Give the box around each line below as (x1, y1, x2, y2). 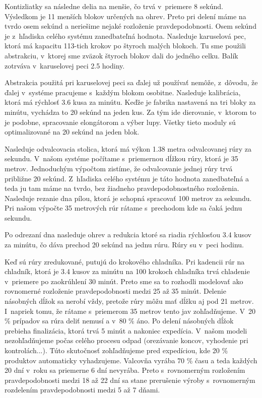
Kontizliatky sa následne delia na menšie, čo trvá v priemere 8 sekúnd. (5, 1, 224, 11)
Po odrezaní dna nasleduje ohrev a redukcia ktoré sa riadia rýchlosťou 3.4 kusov (5, 229, 251, 240)
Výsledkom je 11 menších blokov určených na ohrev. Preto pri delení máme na (5, 11, 246, 21)
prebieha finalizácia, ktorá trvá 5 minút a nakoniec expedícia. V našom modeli (5, 325, 247, 336)
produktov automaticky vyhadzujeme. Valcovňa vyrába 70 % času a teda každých (5, 355, 257, 365)
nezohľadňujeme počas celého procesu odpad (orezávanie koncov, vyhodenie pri (5, 335, 248, 346)
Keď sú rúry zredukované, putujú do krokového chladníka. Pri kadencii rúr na (5, 256, 245, 267)
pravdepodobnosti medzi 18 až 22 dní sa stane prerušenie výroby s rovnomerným (5, 374, 255, 385)
